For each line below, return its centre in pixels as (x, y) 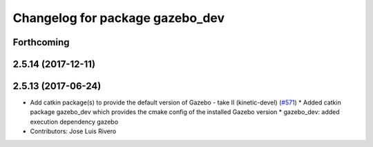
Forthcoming (41, 42)
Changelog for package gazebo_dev (119, 18)
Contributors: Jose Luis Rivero (73, 131)
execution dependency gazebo (74, 122)
